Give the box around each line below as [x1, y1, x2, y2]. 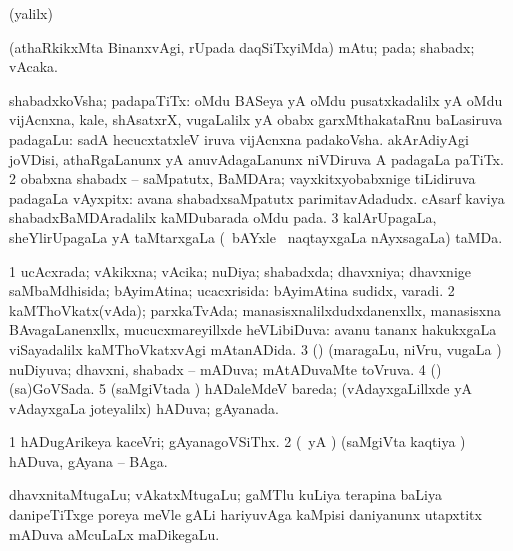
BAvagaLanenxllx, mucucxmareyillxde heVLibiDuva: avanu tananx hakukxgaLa [9, 319, 497, 340]
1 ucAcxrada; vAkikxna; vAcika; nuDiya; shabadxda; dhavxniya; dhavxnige [9, 260, 472, 281]
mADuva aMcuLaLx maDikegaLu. [9, 523, 220, 544]
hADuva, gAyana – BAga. [9, 450, 168, 471]
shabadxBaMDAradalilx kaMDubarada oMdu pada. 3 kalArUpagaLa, [9, 207, 437, 228]
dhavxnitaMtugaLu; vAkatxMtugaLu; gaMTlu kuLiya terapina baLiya [9, 484, 442, 505]
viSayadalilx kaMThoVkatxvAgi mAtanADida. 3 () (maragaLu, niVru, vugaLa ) [9, 338, 502, 359]
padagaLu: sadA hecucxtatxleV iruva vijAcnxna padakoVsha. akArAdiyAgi [9, 128, 469, 149]
